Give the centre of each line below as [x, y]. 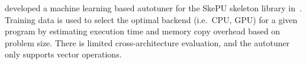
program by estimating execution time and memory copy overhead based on [143, 31]
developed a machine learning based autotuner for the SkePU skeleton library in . [153, 8]
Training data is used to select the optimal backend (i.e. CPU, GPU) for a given [151, 19]
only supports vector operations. [63, 54]
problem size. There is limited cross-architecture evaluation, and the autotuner [147, 42]
